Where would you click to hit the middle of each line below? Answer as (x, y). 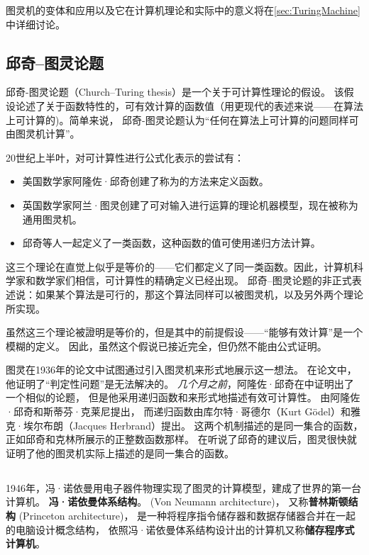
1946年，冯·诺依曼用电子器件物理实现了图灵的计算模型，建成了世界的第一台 (183, 487)
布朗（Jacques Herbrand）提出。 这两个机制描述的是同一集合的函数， (203, 425)
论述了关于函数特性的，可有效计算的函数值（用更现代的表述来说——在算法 (189, 105)
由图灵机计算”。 (43, 134)
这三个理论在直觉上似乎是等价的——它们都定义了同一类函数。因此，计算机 (180, 266)
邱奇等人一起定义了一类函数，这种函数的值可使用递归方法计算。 (171, 243)
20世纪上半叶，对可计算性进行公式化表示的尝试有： (125, 157)
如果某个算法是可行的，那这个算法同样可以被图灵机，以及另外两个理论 (199, 294)
